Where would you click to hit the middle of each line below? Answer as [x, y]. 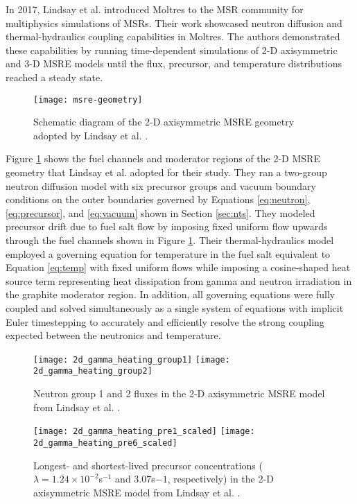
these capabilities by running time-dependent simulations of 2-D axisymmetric [172, 50]
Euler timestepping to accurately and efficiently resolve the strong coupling [165, 321]
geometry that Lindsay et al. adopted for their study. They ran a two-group [166, 172]
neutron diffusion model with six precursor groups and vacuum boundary [161, 185]
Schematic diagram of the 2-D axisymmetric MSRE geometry [164, 122]
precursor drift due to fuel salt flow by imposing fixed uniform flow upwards [167, 226]
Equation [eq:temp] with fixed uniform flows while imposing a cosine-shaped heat [178, 267]
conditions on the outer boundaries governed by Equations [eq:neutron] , [158, 199]
